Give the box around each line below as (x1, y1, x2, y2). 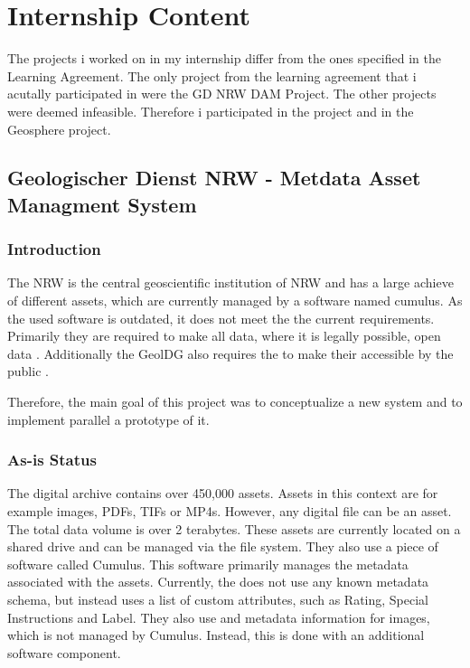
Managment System (7, 190, 197, 218)
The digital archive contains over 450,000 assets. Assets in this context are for (7, 484, 438, 503)
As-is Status (7, 448, 97, 471)
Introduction (7, 238, 101, 260)
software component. (7, 643, 121, 662)
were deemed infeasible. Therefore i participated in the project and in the (7, 101, 414, 120)
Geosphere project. (7, 119, 111, 138)
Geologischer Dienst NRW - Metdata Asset (7, 164, 421, 192)
